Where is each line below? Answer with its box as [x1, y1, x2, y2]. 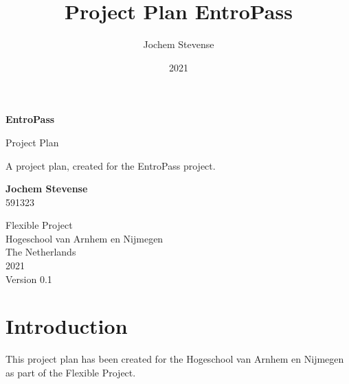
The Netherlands [5, 245, 76, 259]
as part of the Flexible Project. [5, 365, 136, 379]
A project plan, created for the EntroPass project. [5, 158, 216, 172]
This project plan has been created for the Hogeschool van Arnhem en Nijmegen [5, 352, 344, 366]
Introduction [5, 312, 128, 340]
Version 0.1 [5, 271, 52, 286]
